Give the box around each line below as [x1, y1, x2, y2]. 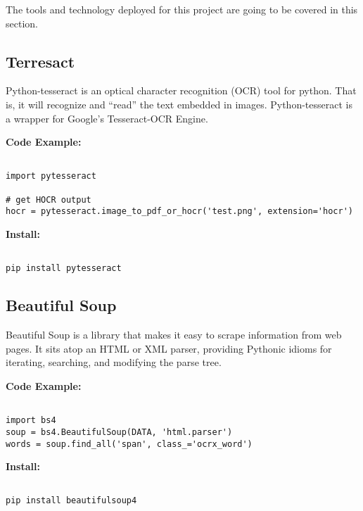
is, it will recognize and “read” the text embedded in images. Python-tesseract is [6, 96, 352, 111]
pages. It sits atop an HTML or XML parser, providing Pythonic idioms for [6, 341, 332, 355]
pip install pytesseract [6, 263, 122, 274]
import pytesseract [6, 171, 96, 182]
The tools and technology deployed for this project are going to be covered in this [6, 2, 358, 16]
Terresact [6, 50, 75, 72]
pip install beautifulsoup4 [6, 496, 137, 506]
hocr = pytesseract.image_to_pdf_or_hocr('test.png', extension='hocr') [6, 206, 353, 217]
